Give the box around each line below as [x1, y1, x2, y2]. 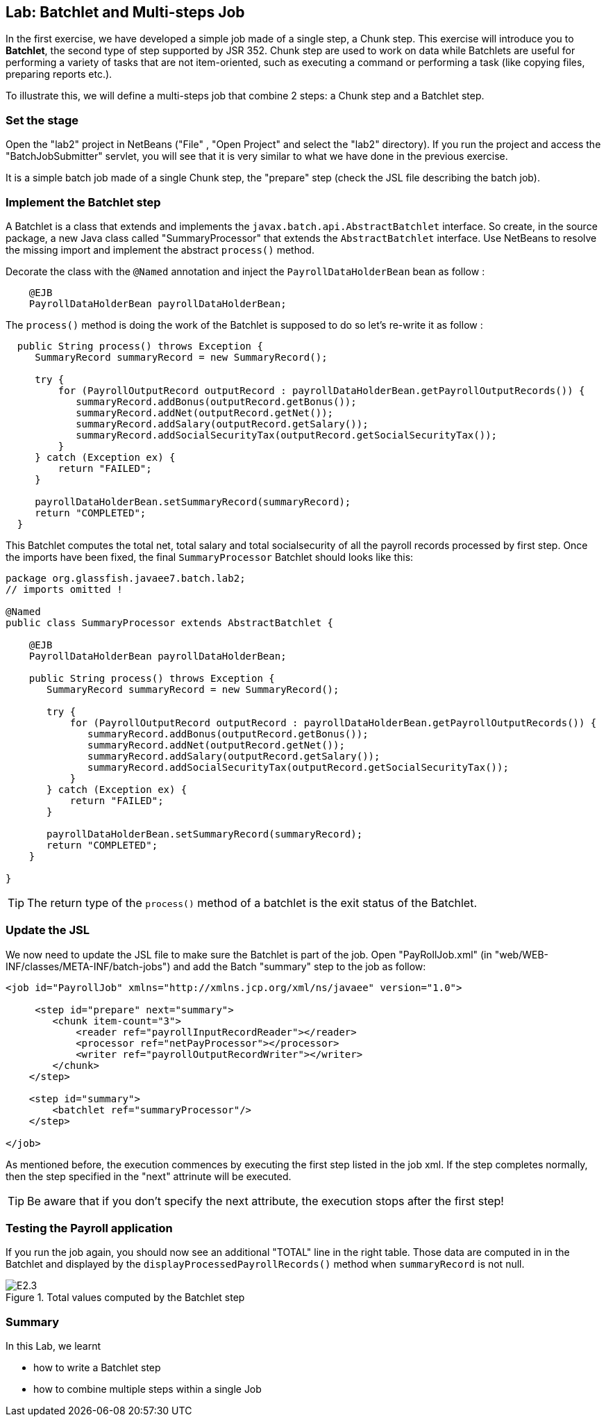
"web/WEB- [494, 948, 549, 961]
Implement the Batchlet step [6, 195, 161, 209]
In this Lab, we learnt [6, 1340, 101, 1352]
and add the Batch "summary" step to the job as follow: [173, 960, 426, 972]
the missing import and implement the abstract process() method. [6, 243, 314, 256]
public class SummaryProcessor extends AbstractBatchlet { [6, 616, 334, 628]
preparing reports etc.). [6, 68, 112, 81]
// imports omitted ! [6, 583, 123, 595]
